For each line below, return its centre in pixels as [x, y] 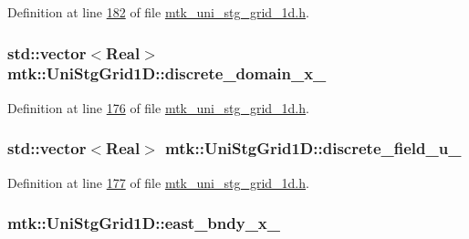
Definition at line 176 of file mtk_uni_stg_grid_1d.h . [158, 107]
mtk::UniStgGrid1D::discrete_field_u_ [313, 148]
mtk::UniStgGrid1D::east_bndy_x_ [144, 223]
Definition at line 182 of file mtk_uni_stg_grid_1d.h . [158, 12]
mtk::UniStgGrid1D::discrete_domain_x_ [167, 73]
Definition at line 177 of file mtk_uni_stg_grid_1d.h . [158, 182]
